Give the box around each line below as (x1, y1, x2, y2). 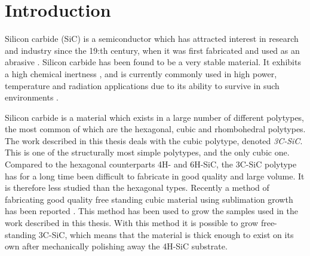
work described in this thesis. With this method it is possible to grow (5, 217, 259, 229)
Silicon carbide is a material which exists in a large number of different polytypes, (5, 111, 305, 123)
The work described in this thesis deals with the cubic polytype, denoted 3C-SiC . (5, 134, 303, 147)
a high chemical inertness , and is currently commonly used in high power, (5, 67, 277, 80)
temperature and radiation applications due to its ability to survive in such (5, 79, 280, 92)
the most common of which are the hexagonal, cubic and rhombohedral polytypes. (5, 123, 306, 135)
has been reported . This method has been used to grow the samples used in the (5, 205, 299, 217)
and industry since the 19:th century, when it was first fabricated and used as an (5, 44, 300, 56)
